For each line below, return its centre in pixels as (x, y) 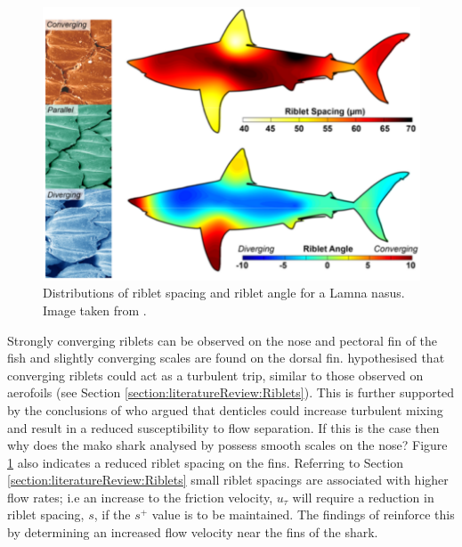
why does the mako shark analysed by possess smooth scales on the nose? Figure (227, 445)
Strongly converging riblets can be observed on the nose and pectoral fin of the (223, 340)
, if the (112, 514)
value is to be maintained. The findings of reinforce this (303, 514)
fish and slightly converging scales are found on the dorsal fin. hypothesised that (226, 358)
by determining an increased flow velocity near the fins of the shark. (193, 532)
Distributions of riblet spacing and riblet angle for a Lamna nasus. (224, 293)
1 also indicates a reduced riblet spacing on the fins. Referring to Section (206, 462)
